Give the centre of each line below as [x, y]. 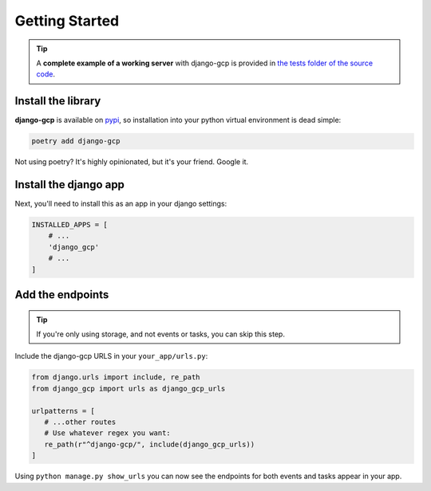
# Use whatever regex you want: [107, 433]
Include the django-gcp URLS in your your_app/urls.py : [111, 356]
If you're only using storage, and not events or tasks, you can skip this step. [160, 334]
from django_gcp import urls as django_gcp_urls [129, 388]
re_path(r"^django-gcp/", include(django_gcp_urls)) [150, 444]
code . [46, 74]
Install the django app [70, 185]
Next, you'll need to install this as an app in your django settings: [121, 204]
